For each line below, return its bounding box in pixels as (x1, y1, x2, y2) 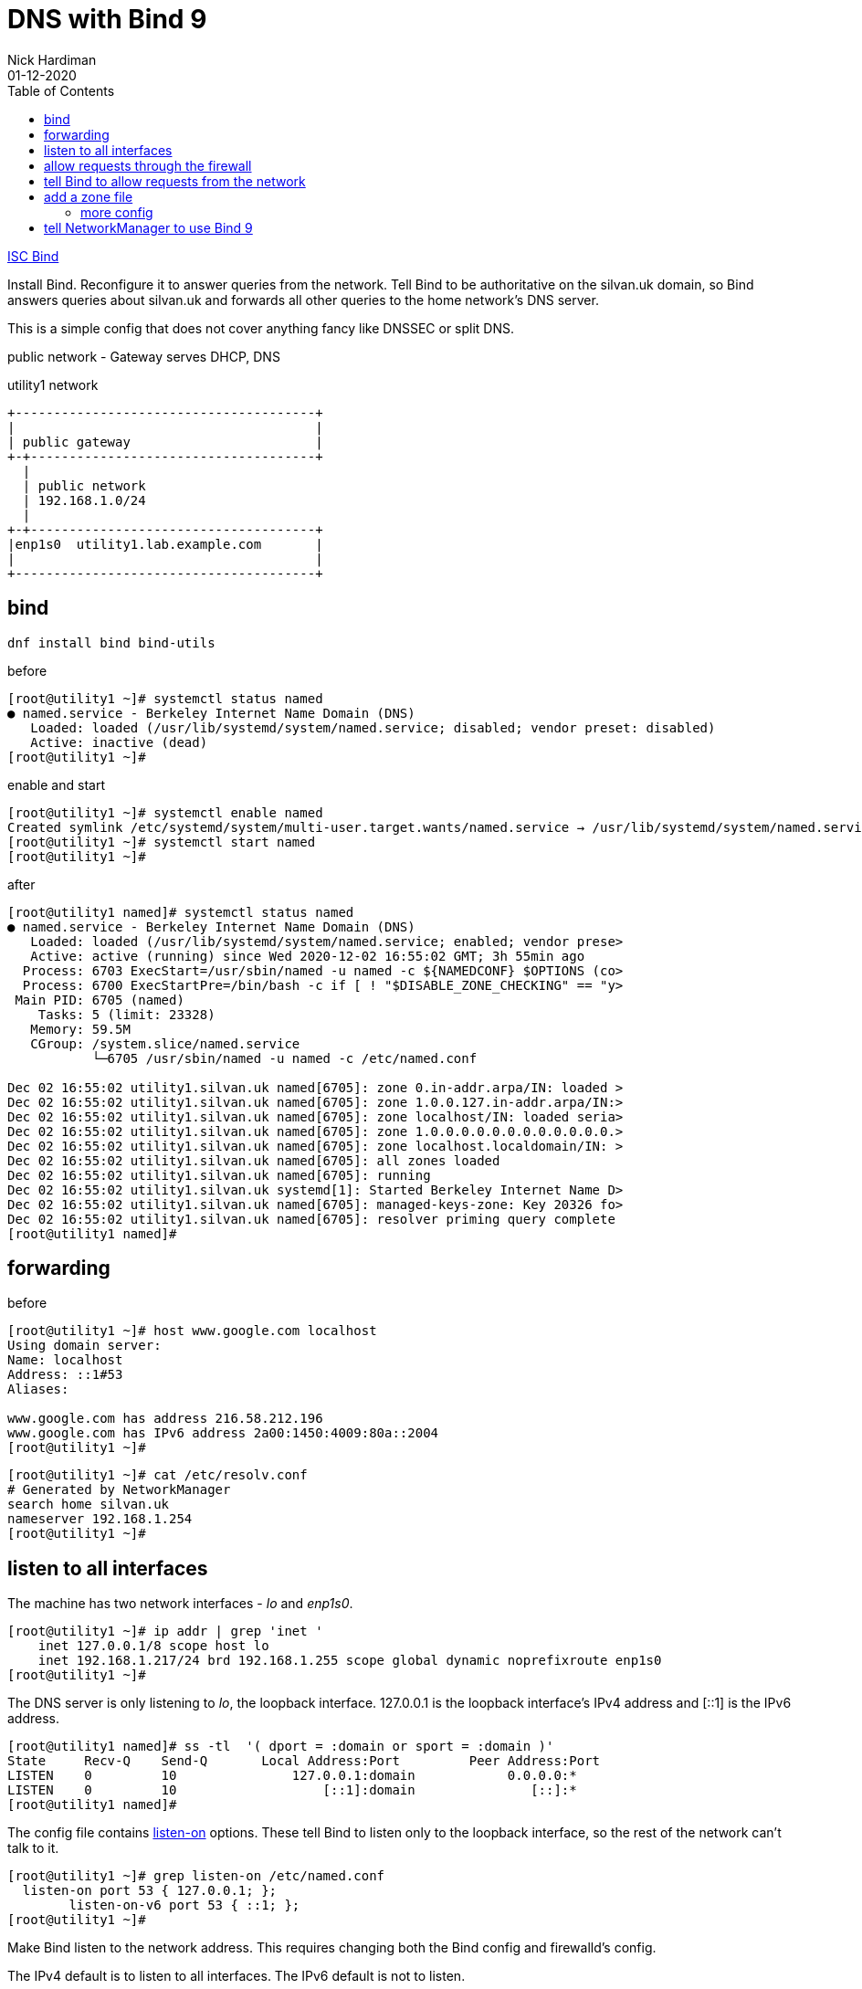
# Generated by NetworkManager (7, 1482, 231, 1498)
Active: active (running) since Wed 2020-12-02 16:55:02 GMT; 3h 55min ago (30, 948, 585, 963)
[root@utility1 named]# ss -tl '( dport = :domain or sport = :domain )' (7, 1739, 554, 1754)
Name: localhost (7, 1352, 123, 1368)
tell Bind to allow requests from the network (44, 173, 306, 189)
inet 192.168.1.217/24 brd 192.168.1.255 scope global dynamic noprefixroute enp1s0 (37, 1653, 662, 1668)
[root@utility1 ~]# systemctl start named (7, 834, 316, 849)
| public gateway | (7, 434, 323, 449)
